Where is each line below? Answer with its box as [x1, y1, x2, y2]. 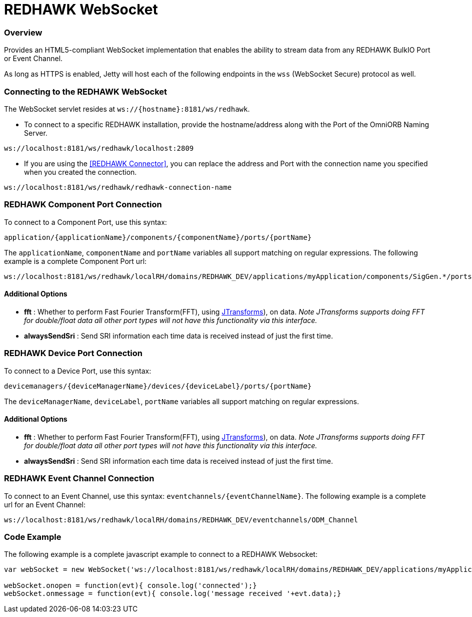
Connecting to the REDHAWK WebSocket [4, 86, 167, 97]
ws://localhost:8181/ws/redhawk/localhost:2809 [4, 144, 194, 152]
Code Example [4, 531, 61, 542]
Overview [4, 27, 42, 38]
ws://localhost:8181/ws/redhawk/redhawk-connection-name [4, 183, 232, 191]
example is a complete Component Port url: [4, 256, 147, 265]
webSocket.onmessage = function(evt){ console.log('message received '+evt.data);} [4, 589, 341, 598]
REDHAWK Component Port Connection [4, 199, 162, 210]
